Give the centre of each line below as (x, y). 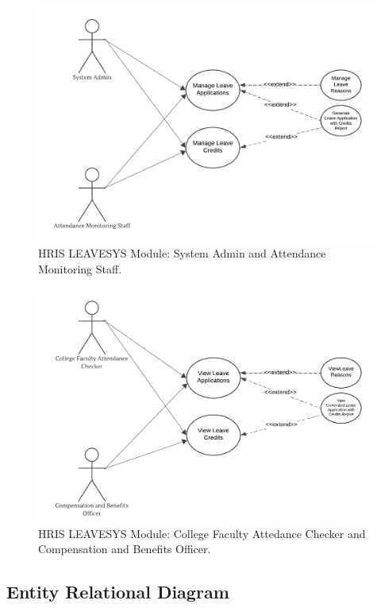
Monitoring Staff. (80, 268)
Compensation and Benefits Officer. (125, 549)
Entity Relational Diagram (118, 592)
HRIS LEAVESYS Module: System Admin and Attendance (182, 253)
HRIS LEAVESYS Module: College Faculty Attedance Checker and (202, 533)
